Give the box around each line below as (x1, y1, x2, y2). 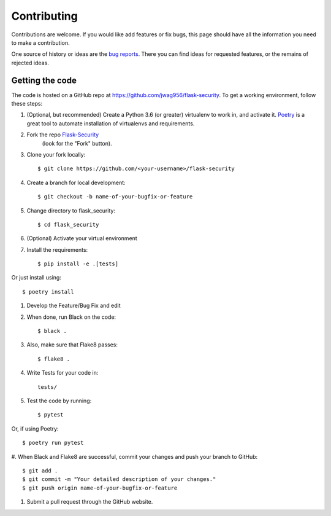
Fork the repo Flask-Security (26, 131, 99, 138)
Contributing (11, 9, 78, 23)
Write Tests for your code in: (26, 369, 99, 377)
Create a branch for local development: (26, 179, 126, 186)
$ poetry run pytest (22, 439, 84, 447)
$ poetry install (22, 288, 74, 295)
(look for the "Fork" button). (42, 139, 113, 147)
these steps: (11, 100, 43, 107)
